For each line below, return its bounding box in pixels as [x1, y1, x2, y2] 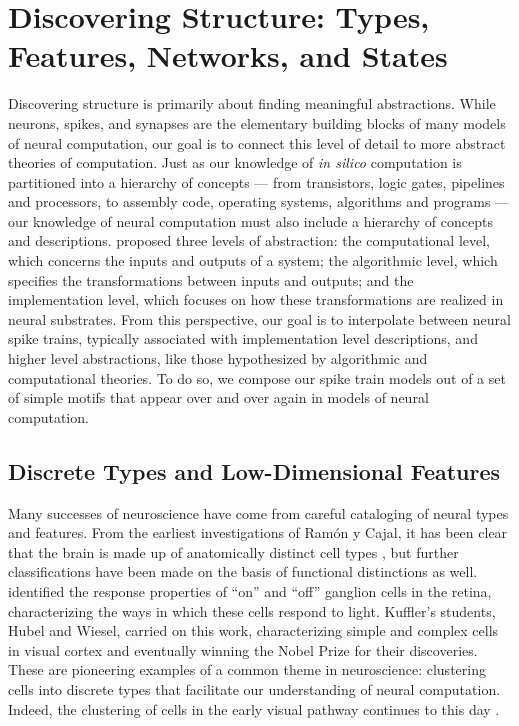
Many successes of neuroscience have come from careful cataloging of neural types [8, 502, 509, 523]
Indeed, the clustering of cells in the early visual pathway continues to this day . [8, 698, 500, 719]
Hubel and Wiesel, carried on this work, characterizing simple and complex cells [8, 620, 499, 641]
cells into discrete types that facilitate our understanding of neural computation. [8, 678, 501, 699]
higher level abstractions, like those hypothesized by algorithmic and [8, 348, 428, 369]
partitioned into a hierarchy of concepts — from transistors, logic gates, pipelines [8, 171, 505, 192]
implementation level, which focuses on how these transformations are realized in [8, 289, 504, 310]
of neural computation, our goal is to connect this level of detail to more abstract [8, 132, 506, 153]
